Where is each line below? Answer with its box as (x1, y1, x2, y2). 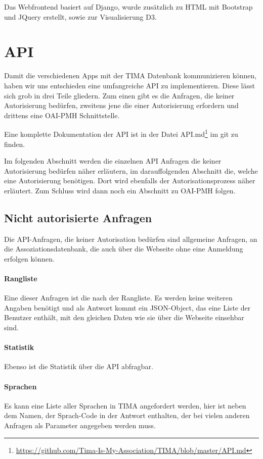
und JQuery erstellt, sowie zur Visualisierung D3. (4, 11, 157, 22)
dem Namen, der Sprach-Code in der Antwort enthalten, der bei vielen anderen (4, 410, 250, 421)
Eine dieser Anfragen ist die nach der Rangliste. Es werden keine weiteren (4, 292, 233, 303)
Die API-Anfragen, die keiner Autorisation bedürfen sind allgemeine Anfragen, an (4, 233, 257, 244)
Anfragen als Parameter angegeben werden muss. (4, 420, 156, 431)
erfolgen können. (4, 253, 55, 264)
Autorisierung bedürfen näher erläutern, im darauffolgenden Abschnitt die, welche (4, 165, 258, 176)
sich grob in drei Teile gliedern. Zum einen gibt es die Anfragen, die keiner (4, 90, 235, 100)
